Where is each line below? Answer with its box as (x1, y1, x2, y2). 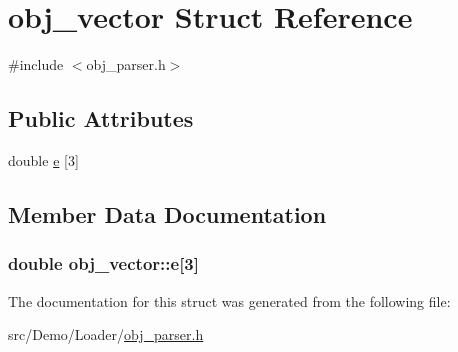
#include (8, 54, 64, 75)
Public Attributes (8, 103, 194, 134)
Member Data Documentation (8, 198, 327, 229)
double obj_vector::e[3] (8, 251, 199, 276)
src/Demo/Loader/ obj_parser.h (8, 324, 204, 345)
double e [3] (8, 149, 79, 170)
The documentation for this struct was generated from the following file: (8, 290, 451, 311)
